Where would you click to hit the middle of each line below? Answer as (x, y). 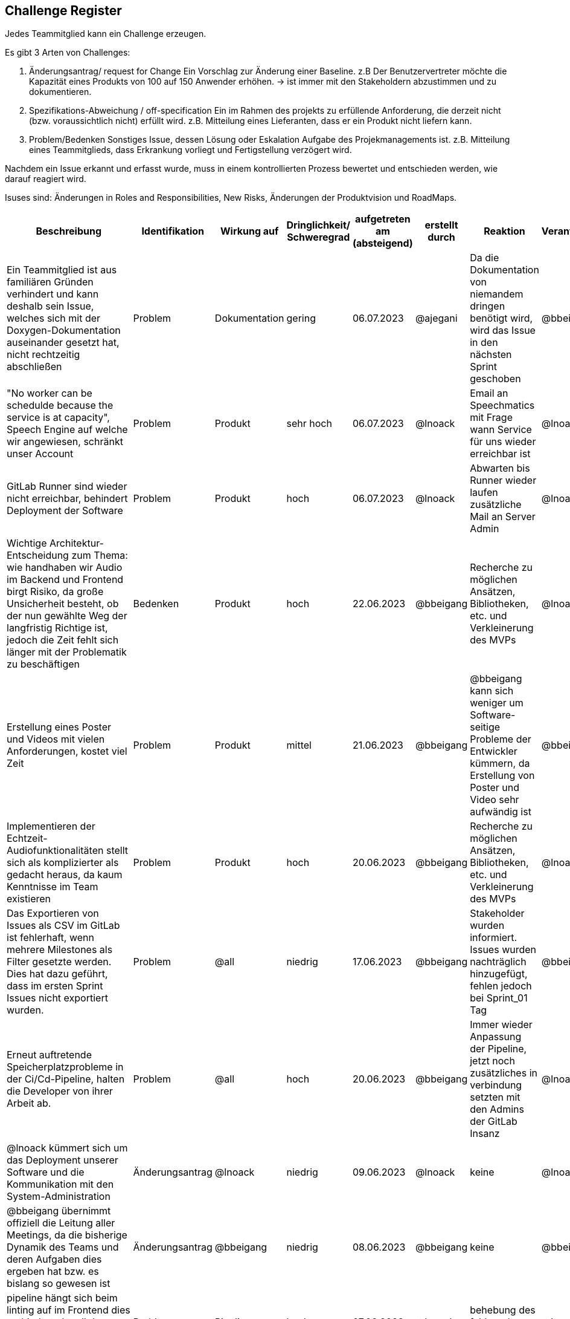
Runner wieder (503, 480)
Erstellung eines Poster (59, 727)
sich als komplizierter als (63, 863)
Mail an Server (503, 517)
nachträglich (498, 962)
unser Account (40, 454)
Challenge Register (63, 11)
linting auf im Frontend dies (69, 1310)
